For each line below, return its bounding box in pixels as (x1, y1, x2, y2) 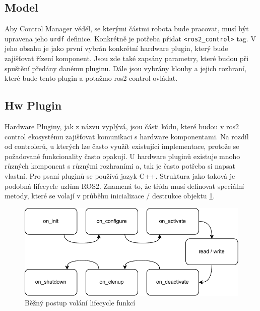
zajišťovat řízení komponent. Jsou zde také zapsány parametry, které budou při (5, 53, 249, 64)
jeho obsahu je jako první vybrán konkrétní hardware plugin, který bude (5, 43, 228, 54)
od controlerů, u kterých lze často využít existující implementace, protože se (5, 141, 239, 151)
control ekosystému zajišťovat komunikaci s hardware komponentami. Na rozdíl (5, 131, 249, 141)
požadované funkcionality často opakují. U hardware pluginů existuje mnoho (5, 150, 240, 161)
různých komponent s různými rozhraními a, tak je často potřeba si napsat (5, 161, 235, 171)
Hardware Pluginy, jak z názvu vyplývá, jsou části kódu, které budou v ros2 (5, 121, 239, 132)
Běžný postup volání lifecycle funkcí (25, 297, 136, 308)
